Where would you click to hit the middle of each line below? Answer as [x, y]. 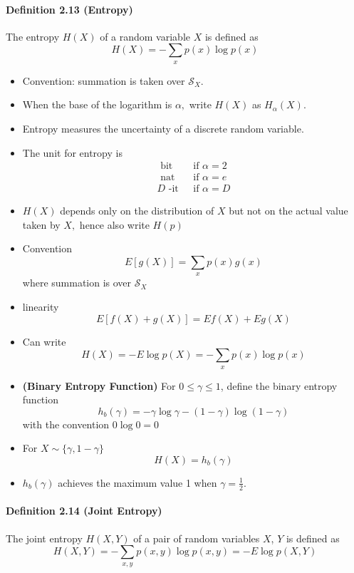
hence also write [114, 224]
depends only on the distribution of [137, 211]
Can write [44, 341]
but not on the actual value [288, 211]
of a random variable [145, 36]
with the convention [66, 424]
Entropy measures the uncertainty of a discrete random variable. [163, 128]
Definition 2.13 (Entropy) [69, 9]
